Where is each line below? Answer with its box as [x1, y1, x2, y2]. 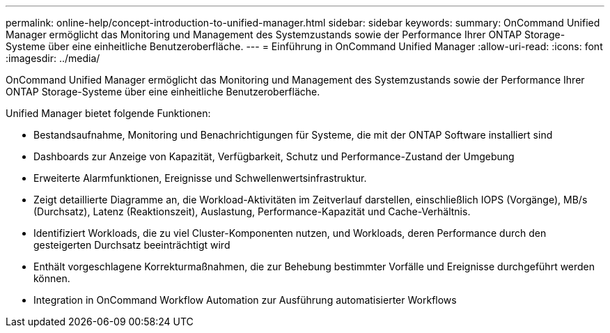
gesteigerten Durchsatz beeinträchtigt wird [33, 239, 230, 251]
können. [33, 272, 70, 284]
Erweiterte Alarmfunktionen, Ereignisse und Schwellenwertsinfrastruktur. [33, 172, 367, 184]
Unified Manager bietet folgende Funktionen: [6, 107, 211, 119]
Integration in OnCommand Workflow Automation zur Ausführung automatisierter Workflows [33, 294, 457, 306]
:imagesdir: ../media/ [6, 52, 100, 64]
